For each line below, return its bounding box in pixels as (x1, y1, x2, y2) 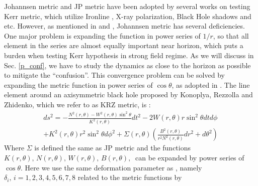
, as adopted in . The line (171, 79, 250, 90)
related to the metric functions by (77, 172, 182, 182)
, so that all (213, 30, 249, 41)
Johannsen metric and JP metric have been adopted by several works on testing (4, 1, 250, 11)
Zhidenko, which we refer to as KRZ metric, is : (4, 99, 151, 109)
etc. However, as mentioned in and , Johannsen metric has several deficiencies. (4, 21, 245, 31)
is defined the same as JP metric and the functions (34, 142, 191, 153)
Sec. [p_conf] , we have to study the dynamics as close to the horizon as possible (4, 60, 251, 70)
